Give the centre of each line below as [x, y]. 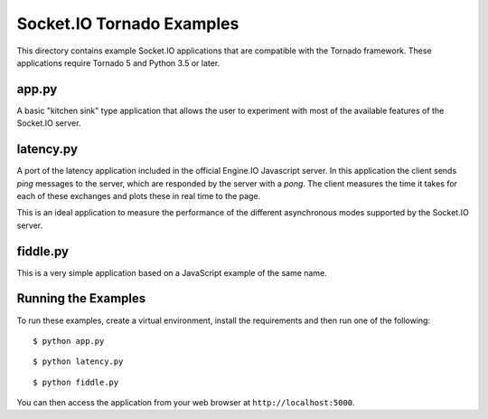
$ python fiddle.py [76, 382]
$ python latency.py [78, 362]
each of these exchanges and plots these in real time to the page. [139, 195]
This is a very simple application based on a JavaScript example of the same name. [172, 272]
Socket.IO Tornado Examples [128, 24]
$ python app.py [69, 341]
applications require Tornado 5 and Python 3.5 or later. [118, 62]
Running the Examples [81, 299]
